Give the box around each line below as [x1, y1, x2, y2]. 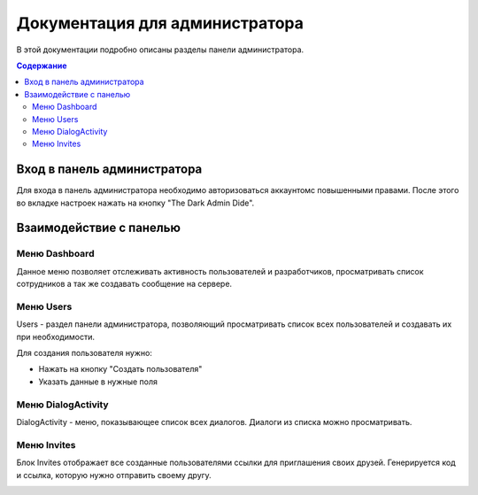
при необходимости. [16, 331, 95, 342]
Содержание [16, 60, 67, 71]
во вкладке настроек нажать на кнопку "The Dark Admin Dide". [16, 197, 255, 208]
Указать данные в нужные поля [38, 376, 158, 387]
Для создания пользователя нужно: [16, 348, 152, 359]
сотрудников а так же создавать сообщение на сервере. [16, 279, 233, 290]
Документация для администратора [16, 13, 305, 33]
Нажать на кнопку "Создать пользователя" [38, 364, 203, 375]
